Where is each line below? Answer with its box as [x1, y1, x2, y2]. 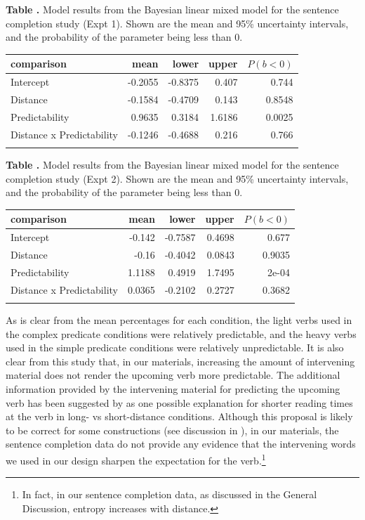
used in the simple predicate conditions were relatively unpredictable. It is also [6, 340, 344, 355]
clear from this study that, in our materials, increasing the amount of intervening [6, 353, 355, 368]
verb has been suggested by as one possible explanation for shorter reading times [6, 395, 353, 410]
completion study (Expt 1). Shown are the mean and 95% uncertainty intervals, [6, 15, 349, 30]
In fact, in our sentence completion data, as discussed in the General [22, 487, 317, 502]
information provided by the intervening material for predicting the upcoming [6, 381, 340, 396]
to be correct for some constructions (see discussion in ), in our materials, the [6, 422, 339, 437]
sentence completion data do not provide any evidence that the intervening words [6, 436, 356, 451]
